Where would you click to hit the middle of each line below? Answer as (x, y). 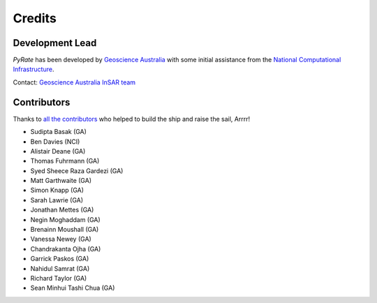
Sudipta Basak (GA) (59, 132)
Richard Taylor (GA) (59, 278)
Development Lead (55, 43)
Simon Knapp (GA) (57, 190)
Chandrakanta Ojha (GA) (66, 249)
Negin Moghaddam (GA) (65, 219)
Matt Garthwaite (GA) (61, 181)
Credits (35, 18)
